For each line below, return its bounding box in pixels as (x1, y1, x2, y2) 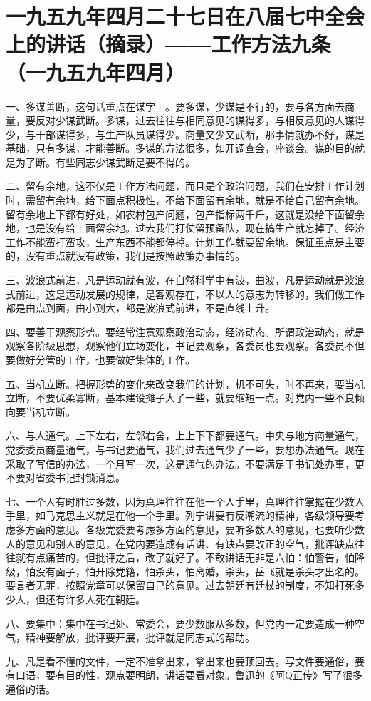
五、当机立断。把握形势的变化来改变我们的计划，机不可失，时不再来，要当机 (6, 376, 365, 391)
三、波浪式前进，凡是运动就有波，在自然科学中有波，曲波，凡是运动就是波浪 (6, 272, 365, 287)
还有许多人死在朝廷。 (45, 591, 145, 606)
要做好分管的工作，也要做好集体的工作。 (6, 352, 195, 367)
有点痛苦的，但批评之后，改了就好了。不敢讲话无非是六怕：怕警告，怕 (25, 550, 355, 565)
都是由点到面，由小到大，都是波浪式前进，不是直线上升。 (6, 300, 275, 315)
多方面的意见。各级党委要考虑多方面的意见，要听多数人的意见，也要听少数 (15, 521, 365, 536)
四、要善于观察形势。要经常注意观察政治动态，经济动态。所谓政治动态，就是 (6, 324, 365, 339)
